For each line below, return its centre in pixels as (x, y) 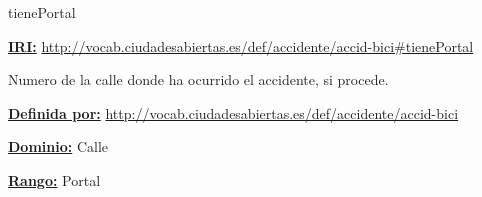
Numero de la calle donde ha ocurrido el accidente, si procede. (198, 79)
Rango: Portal (54, 179)
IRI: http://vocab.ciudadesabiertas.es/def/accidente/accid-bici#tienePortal (241, 45)
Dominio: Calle (58, 146)
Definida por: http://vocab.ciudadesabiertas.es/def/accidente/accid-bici (233, 112)
